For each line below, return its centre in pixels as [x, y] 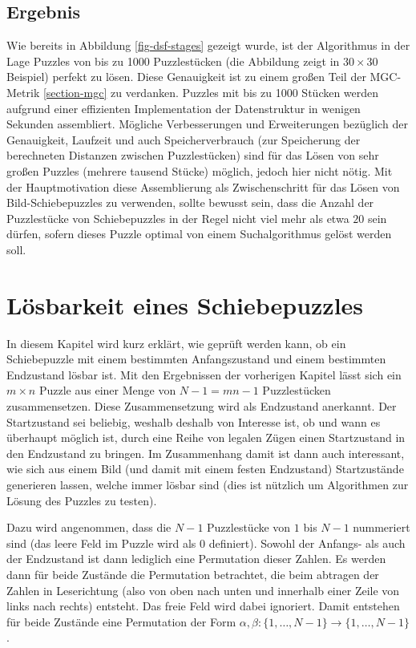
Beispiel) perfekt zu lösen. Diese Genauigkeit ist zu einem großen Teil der [186, 77]
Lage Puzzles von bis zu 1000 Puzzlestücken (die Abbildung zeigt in [173, 61]
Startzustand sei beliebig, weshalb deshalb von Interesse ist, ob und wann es [194, 421]
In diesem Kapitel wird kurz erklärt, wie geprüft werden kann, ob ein [176, 343]
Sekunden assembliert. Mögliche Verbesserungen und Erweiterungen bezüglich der [207, 124]
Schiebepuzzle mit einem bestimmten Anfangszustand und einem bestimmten [196, 359]
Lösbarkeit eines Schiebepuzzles [185, 304]
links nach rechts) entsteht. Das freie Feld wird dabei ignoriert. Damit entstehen [203, 606]
